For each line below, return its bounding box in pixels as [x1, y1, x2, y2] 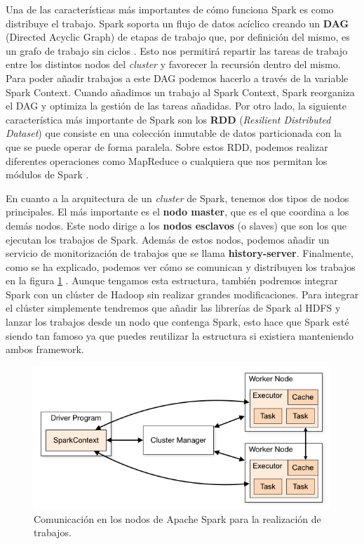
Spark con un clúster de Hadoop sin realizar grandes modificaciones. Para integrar [6, 286, 359, 301]
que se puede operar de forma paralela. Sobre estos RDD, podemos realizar [6, 139, 328, 154]
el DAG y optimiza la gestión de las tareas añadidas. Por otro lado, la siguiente [6, 98, 346, 113]
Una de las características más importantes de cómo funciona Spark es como [6, 2, 334, 16]
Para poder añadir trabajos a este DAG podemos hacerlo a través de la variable [6, 70, 349, 85]
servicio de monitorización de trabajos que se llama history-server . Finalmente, [6, 246, 353, 260]
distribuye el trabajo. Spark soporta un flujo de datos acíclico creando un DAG [6, 15, 349, 30]
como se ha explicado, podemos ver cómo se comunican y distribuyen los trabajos [6, 259, 356, 274]
